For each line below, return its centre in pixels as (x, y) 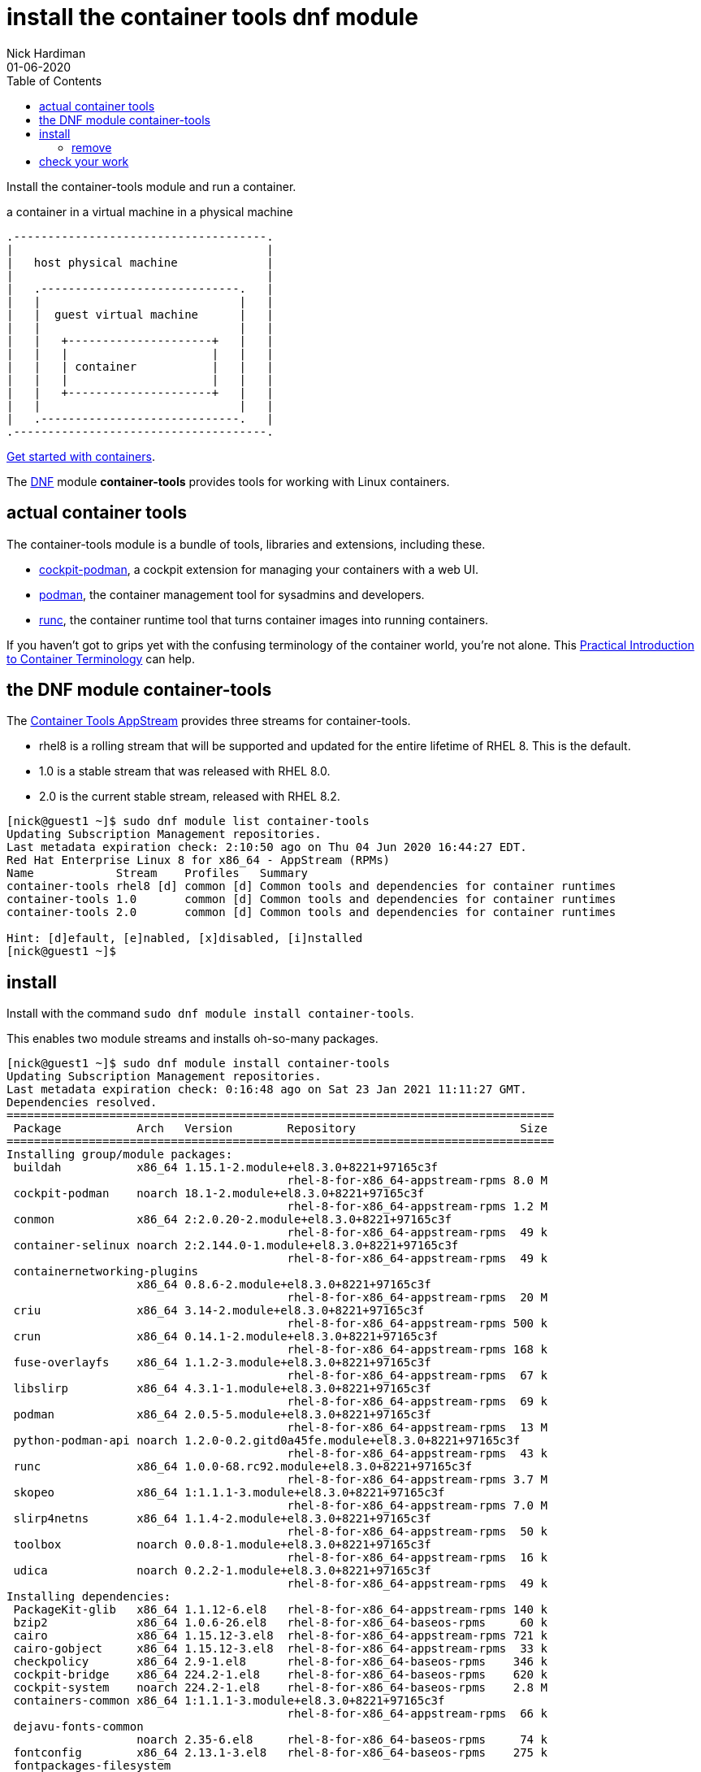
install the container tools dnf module (212, 17)
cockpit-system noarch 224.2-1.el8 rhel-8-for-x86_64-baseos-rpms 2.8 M (280, 1688)
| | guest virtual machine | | (140, 314)
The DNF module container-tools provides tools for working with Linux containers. (228, 481)
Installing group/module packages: (120, 1155)
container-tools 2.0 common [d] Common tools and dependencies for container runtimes (312, 912)
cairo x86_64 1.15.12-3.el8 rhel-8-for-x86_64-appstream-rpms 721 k (280, 1636)
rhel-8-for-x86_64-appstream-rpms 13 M (417, 1428)
